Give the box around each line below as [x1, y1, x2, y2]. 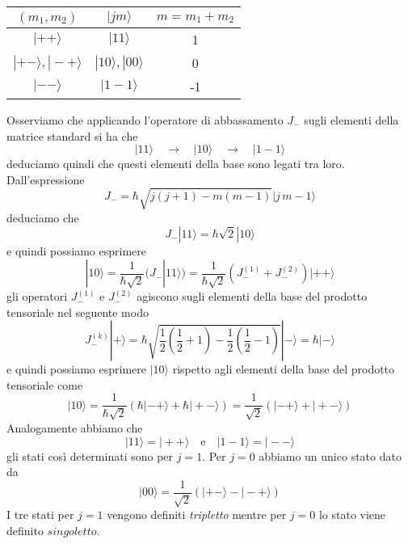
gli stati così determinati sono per [6, 447, 174, 464]
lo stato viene [318, 506, 386, 523]
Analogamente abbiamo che [6, 419, 143, 436]
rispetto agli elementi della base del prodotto [172, 361, 395, 377]
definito [6, 521, 44, 538]
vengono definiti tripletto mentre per [107, 506, 287, 523]
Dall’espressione [6, 171, 85, 188]
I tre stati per [6, 506, 74, 523]
